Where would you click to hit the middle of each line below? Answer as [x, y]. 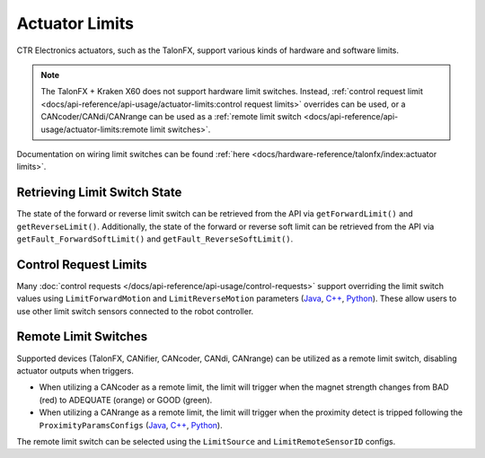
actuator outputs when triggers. [75, 370]
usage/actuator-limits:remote [94, 129]
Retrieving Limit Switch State [99, 193]
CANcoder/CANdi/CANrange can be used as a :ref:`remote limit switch [172, 117]
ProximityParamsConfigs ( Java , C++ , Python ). [131, 425]
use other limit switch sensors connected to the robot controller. [135, 311]
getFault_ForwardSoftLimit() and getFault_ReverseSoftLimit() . [155, 239]
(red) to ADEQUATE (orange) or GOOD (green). [126, 400]
